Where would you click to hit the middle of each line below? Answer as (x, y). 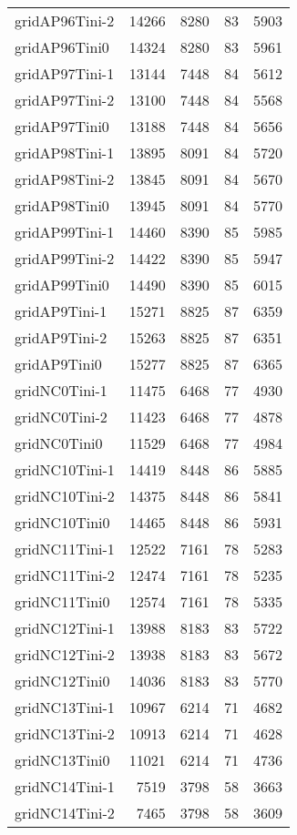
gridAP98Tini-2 (65, 179)
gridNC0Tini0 (59, 443)
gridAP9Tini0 (58, 364)
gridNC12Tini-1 (65, 628)
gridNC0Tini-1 (61, 390)
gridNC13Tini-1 (65, 707)
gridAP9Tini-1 (61, 311)
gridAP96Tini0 (62, 47)
